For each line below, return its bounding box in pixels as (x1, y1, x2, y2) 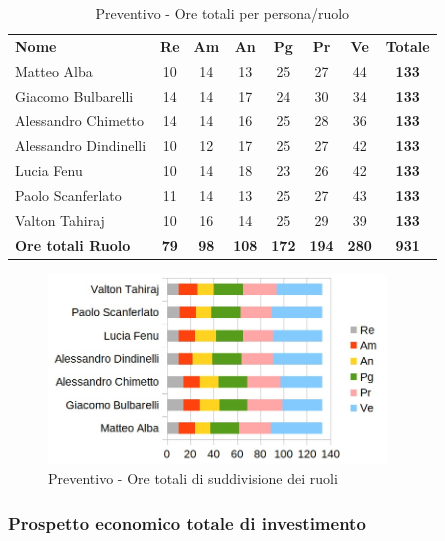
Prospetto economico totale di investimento (8, 510, 366, 535)
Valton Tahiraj (15, 209, 105, 230)
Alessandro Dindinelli (15, 135, 147, 156)
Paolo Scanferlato (15, 184, 122, 205)
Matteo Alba (15, 60, 93, 81)
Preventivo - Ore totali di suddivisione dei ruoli (48, 468, 338, 488)
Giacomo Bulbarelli (15, 85, 134, 106)
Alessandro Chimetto (15, 110, 144, 131)
